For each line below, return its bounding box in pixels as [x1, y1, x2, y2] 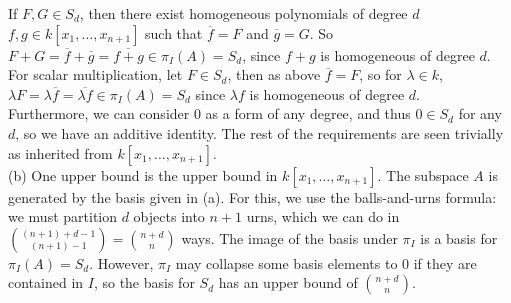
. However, [89, 252, 154, 273]
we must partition [8, 206, 118, 227]
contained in [8, 272, 84, 293]
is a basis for [420, 227, 498, 248]
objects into [133, 206, 205, 227]
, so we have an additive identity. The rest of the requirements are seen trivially [15, 122, 504, 143]
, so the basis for [93, 272, 195, 293]
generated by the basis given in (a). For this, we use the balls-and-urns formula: [8, 186, 497, 207]
